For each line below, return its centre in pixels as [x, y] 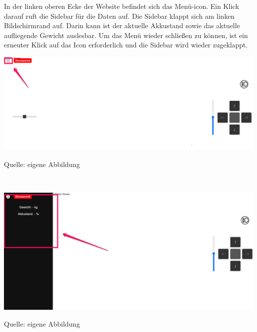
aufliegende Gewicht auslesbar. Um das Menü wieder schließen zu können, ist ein [126, 35]
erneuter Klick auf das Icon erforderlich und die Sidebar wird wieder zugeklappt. [126, 45]
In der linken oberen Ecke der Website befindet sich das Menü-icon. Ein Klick [122, 6]
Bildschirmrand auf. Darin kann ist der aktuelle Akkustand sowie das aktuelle [122, 25]
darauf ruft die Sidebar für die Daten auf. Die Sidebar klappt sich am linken [119, 16]
